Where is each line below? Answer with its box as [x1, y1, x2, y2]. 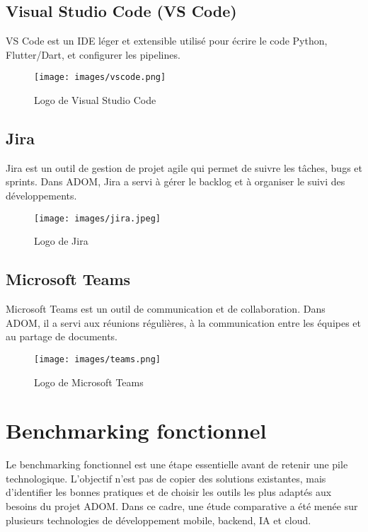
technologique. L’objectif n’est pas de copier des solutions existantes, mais [6, 470, 326, 485]
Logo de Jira [34, 233, 88, 248]
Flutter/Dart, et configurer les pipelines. [6, 47, 180, 62]
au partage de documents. [6, 329, 118, 344]
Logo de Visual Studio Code [34, 93, 156, 108]
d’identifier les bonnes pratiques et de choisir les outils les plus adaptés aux [6, 485, 332, 499]
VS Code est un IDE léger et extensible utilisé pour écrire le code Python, [6, 33, 328, 48]
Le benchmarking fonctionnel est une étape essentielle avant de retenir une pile [6, 457, 348, 472]
